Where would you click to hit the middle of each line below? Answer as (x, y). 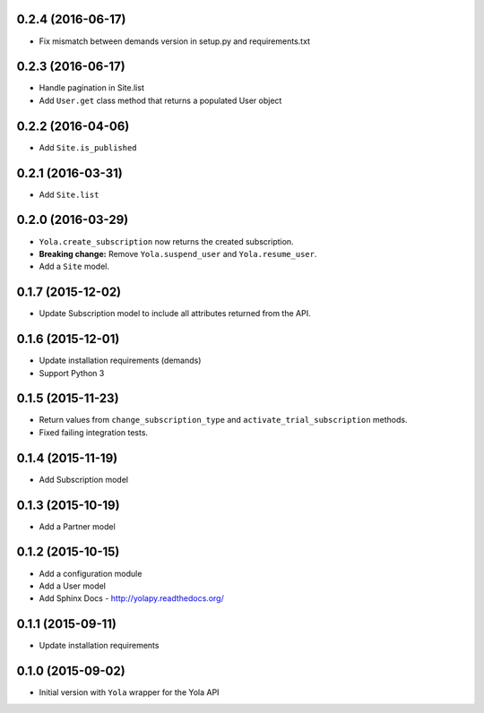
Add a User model (73, 586)
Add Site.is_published (88, 147)
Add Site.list (69, 194)
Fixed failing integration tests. (93, 432)
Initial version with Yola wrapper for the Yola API (129, 692)
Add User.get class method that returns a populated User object (160, 100)
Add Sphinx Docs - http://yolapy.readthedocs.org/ (131, 598)
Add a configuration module (91, 573)
